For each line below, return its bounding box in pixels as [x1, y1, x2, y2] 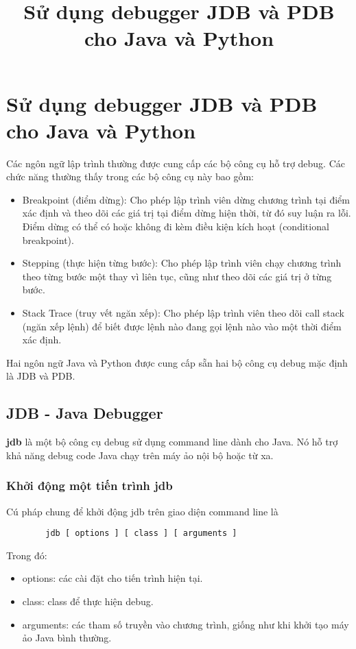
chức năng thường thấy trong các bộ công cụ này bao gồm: [6, 169, 254, 184]
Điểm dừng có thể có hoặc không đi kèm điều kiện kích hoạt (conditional [22, 219, 329, 234]
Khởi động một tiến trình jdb [6, 477, 173, 494]
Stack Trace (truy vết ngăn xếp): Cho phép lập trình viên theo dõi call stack [22, 306, 345, 320]
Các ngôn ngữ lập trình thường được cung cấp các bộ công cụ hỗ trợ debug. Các [6, 156, 345, 170]
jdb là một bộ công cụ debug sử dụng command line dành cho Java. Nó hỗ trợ [6, 434, 338, 449]
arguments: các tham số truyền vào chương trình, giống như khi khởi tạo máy [22, 617, 349, 631]
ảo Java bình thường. [22, 630, 112, 645]
